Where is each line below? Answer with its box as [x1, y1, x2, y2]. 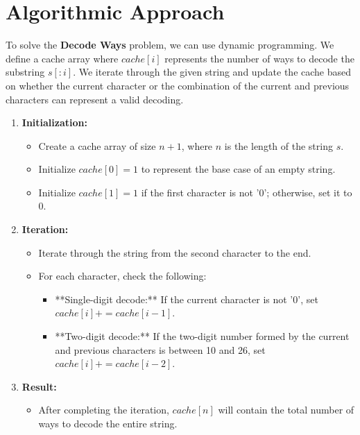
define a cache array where [6, 51, 119, 65]
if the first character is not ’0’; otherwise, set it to [141, 185, 352, 199]
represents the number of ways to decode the [164, 51, 354, 65]
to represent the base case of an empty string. [141, 162, 336, 176]
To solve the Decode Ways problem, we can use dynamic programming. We [6, 37, 334, 52]
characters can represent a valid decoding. [6, 92, 184, 106]
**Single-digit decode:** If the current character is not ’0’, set [55, 291, 318, 306]
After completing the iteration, [38, 402, 169, 417]
